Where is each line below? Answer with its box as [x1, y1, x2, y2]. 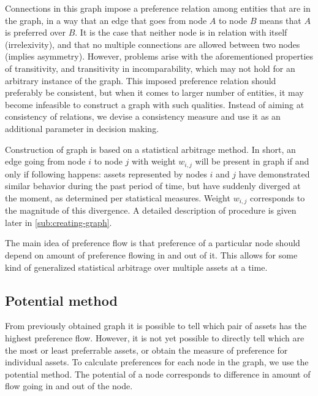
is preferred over [5, 26, 66, 39]
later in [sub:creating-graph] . [5, 215, 112, 228]
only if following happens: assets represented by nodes [5, 167, 207, 180]
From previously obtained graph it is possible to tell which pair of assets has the [5, 319, 307, 332]
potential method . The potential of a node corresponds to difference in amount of [5, 367, 311, 380]
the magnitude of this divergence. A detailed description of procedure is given [5, 204, 297, 217]
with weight [132, 155, 176, 168]
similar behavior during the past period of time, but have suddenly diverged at [5, 179, 301, 192]
